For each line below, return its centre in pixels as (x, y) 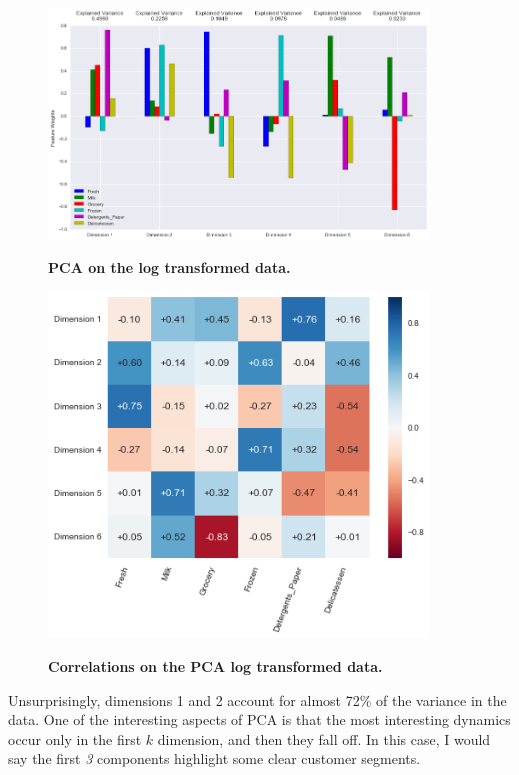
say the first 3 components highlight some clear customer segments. (214, 758)
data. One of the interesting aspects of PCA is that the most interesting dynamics (259, 719)
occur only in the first (75, 738)
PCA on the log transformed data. (169, 267)
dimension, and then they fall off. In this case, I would (324, 738)
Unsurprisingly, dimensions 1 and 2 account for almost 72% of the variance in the (257, 699)
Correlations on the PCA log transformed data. (215, 666)
